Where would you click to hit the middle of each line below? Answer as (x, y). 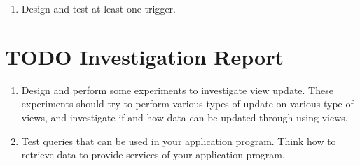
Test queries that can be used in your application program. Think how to (179, 141)
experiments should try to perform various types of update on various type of (187, 104)
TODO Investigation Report (144, 56)
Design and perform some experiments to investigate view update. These (177, 90)
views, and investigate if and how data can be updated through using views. (185, 117)
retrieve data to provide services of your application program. (153, 154)
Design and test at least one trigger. (99, 8)
